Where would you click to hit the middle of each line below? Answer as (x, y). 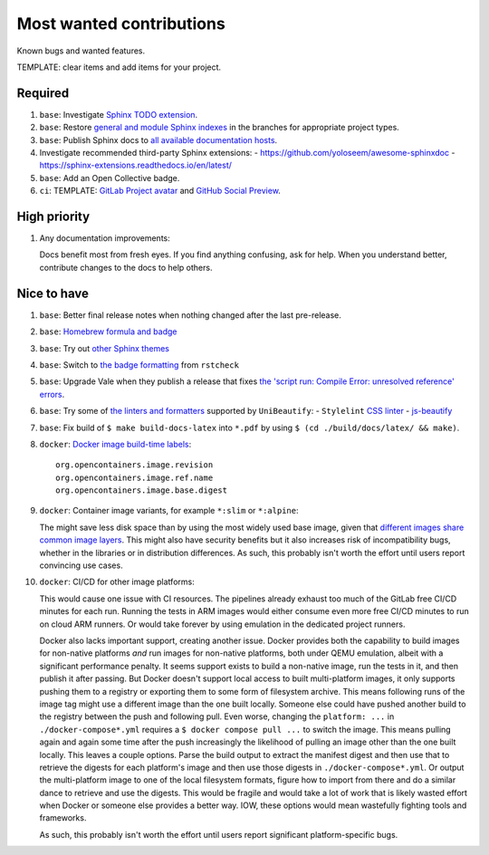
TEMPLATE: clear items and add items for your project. (119, 67)
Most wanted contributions (121, 24)
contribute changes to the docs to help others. (126, 267)
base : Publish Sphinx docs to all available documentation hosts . (158, 139)
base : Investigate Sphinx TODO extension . (119, 114)
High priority (53, 216)
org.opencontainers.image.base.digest (142, 490)
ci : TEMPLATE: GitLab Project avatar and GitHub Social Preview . (160, 191)
